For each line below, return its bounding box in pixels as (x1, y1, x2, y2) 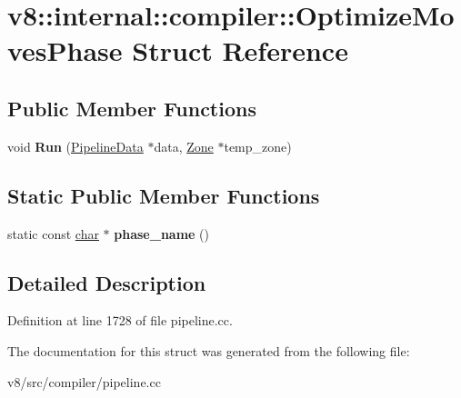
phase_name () (114, 224, 210, 243)
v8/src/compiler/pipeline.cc (7, 372, 161, 391)
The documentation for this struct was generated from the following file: (7, 341, 410, 360)
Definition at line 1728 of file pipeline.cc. (7, 311, 233, 330)
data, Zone (154, 136, 214, 155)
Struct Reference (132, 32, 348, 69)
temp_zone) (224, 136, 292, 155)
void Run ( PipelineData (7, 136, 144, 155)
